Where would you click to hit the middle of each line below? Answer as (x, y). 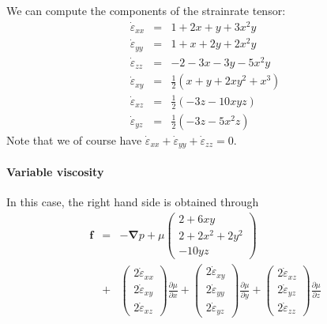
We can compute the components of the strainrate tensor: (146, 10)
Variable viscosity (55, 171)
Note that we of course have (74, 139)
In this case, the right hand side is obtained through (133, 201)
